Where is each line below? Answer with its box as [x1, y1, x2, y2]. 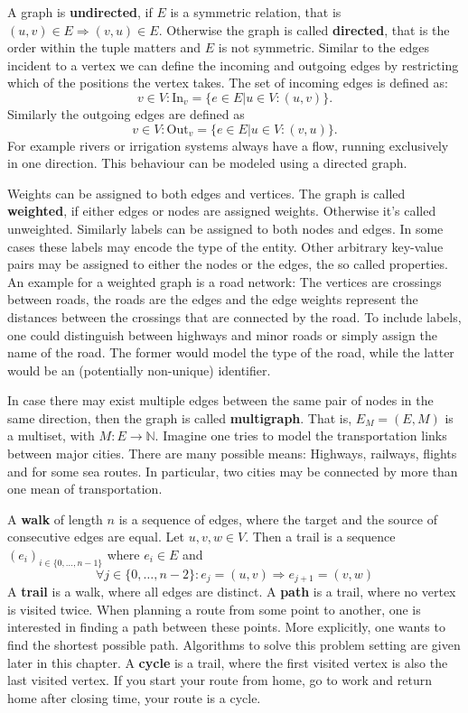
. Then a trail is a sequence [245, 527, 396, 546]
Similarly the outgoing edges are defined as [7, 104, 245, 123]
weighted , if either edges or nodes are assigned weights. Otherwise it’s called [7, 201, 436, 220]
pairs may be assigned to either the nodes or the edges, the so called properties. [7, 255, 448, 273]
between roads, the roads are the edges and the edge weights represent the [7, 290, 418, 309]
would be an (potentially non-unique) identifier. [7, 360, 271, 379]
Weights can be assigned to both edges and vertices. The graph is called [7, 183, 406, 202]
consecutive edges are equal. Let [7, 527, 184, 546]
